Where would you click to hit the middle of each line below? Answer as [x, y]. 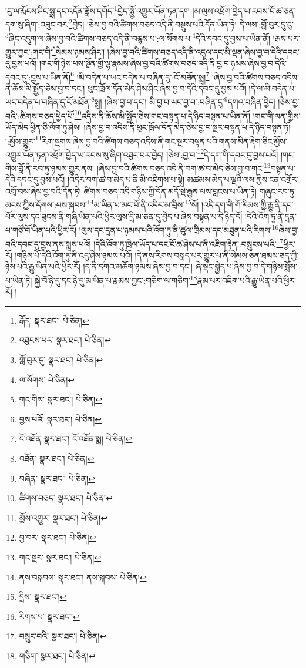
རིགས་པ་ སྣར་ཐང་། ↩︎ [49, 616]
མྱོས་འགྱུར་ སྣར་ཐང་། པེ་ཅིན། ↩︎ [63, 517]
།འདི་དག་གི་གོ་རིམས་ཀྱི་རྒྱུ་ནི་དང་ [247, 205]
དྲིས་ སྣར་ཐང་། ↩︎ [43, 597]
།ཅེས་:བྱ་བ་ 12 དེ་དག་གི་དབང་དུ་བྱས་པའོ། [222, 153]
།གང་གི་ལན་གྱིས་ [277, 115]
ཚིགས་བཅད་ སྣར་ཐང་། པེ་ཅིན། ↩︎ [66, 498]
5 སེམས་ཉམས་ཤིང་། [78, 51]
